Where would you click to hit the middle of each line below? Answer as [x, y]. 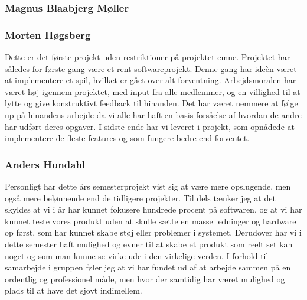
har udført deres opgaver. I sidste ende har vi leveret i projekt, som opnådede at [150, 126]
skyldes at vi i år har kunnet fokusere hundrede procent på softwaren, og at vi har [153, 209]
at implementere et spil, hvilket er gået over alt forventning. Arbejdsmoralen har [151, 80]
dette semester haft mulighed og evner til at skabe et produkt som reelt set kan [149, 244]
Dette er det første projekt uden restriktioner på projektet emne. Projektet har [148, 57]
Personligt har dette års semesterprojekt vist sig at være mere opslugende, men [148, 186]
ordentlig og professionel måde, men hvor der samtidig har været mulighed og [145, 278]
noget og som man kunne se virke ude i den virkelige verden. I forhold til [137, 255]
